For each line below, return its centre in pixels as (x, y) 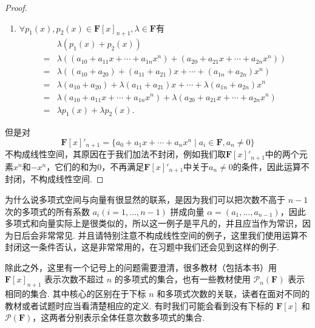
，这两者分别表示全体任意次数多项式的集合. (119, 317)
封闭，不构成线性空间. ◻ (54, 179)
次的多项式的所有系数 (47, 211)
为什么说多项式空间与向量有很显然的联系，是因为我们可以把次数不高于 (145, 199)
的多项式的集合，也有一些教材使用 (182, 279)
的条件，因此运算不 (271, 166)
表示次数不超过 (74, 279)
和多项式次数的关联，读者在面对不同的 (233, 294)
